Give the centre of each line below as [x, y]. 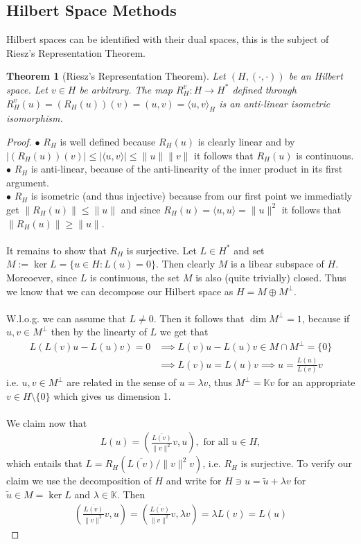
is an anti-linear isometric [275, 103]
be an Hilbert [316, 76]
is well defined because [108, 141]
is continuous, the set [135, 277]
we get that [184, 332]
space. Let [27, 89]
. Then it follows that [199, 318]
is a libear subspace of [278, 264]
